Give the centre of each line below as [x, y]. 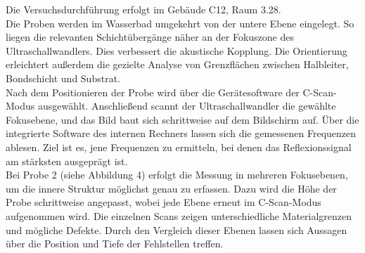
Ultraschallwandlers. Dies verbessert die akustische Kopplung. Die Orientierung [177, 50]
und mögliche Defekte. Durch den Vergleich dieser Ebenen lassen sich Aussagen [177, 229]
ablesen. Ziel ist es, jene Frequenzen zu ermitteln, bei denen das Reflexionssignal [179, 147]
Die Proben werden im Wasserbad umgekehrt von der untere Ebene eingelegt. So [180, 23]
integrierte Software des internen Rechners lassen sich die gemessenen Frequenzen [181, 133]
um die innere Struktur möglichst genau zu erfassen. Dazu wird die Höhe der [171, 188]
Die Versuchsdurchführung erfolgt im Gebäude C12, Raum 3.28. [143, 9]
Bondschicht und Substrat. [63, 78]
